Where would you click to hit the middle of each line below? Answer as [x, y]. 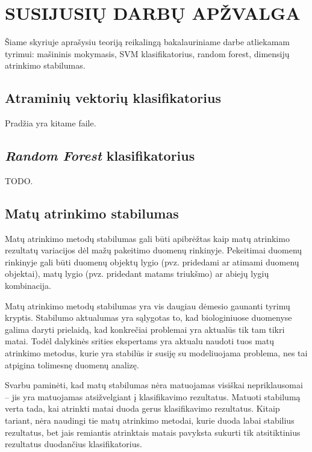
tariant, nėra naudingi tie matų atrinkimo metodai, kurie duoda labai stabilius [150, 420]
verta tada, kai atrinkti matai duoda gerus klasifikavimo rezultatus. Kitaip [142, 408]
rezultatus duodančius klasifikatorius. [73, 444]
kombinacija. [28, 286]
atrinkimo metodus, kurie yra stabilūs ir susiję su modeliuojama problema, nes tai [156, 353]
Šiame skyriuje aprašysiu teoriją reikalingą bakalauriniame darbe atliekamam [148, 42]
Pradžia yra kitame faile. [51, 123]
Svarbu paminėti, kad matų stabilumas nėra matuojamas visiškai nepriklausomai [154, 385]
